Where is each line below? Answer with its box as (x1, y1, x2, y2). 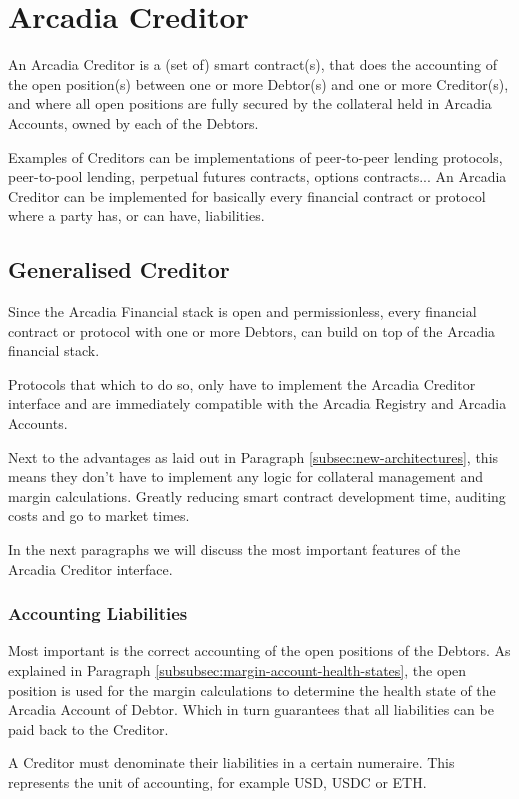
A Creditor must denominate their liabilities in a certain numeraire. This (8, 752, 455, 773)
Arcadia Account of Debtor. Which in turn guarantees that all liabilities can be (8, 699, 494, 720)
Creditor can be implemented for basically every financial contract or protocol (8, 185, 486, 206)
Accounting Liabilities (8, 601, 188, 626)
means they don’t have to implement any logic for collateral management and (8, 466, 483, 487)
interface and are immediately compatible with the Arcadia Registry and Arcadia (8, 393, 507, 414)
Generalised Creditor (8, 254, 230, 285)
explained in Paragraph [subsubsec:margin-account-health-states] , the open (8, 660, 467, 681)
